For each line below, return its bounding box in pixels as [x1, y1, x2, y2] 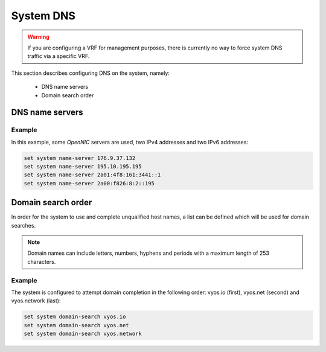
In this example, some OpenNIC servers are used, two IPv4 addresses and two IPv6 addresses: [11, 138, 249, 146]
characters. [27, 258, 56, 265]
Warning [27, 33, 50, 40]
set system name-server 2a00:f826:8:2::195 [24, 180, 155, 187]
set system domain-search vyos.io [24, 313, 126, 320]
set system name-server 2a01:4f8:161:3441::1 [24, 171, 161, 178]
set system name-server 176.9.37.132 [24, 155, 136, 161]
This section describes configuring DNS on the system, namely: [11, 69, 170, 77]
